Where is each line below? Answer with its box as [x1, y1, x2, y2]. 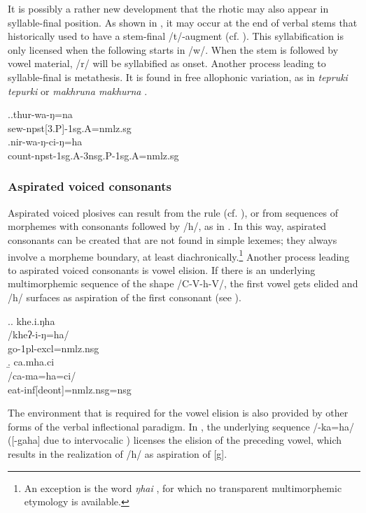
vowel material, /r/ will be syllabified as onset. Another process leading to [8, 56, 326, 71]
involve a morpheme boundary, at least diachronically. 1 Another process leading [8, 247, 350, 263]
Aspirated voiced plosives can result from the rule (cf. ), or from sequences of [8, 205, 338, 219]
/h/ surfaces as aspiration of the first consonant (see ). [8, 289, 241, 304]
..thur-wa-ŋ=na [8, 107, 73, 122]
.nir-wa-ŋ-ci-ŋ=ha [8, 134, 83, 149]
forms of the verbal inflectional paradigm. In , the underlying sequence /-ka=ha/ [8, 419, 355, 433]
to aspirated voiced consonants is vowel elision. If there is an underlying [8, 262, 316, 277]
